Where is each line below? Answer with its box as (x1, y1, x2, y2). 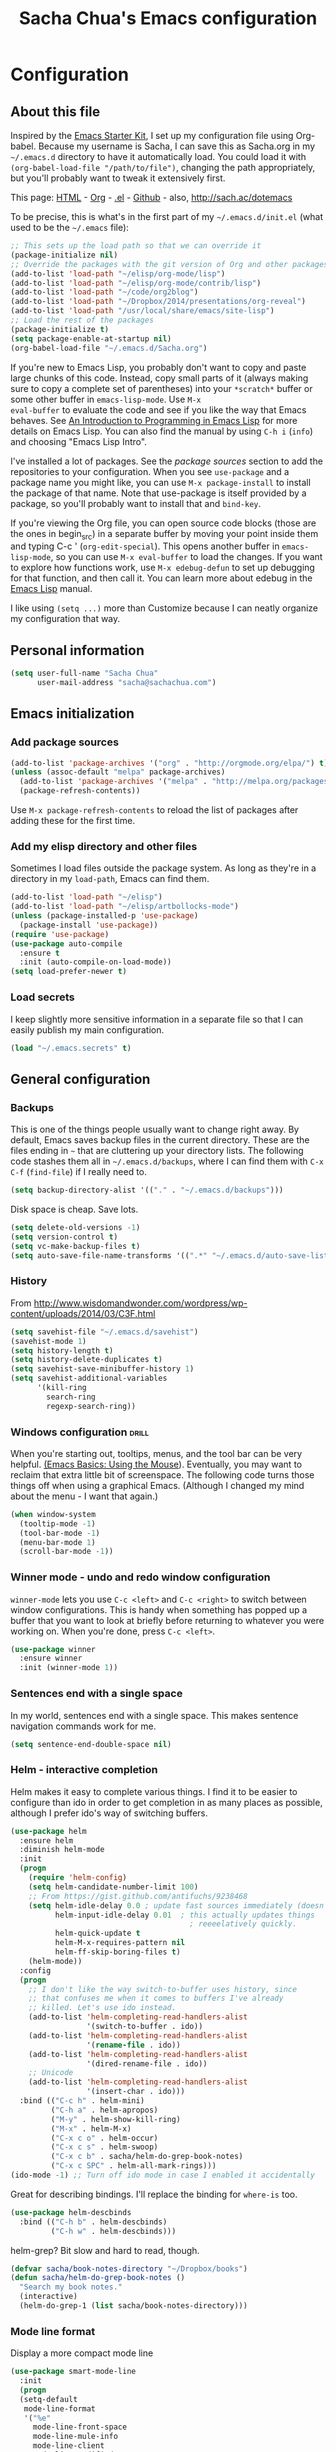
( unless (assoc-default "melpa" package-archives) (10, 767, 226, 777)
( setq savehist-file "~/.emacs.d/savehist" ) (10, 1327, 199, 1337)
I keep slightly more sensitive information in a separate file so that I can (10, 1013, 304, 1025)
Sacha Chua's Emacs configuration (18, 7, 318, 30)
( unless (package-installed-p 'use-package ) (10, 911, 199, 921)
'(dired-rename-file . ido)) (86, 2058, 208, 2069)
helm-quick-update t (54, 1928, 141, 1939)
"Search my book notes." (19, 2282, 123, 2292)
